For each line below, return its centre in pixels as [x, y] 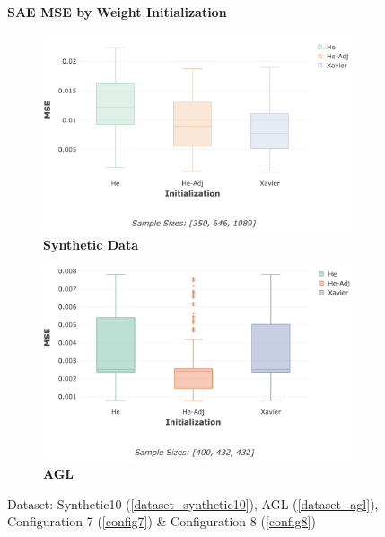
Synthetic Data [91, 244]
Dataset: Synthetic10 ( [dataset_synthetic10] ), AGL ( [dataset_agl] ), [193, 503]
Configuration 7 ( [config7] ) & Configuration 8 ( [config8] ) [162, 521]
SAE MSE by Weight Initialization [117, 12]
